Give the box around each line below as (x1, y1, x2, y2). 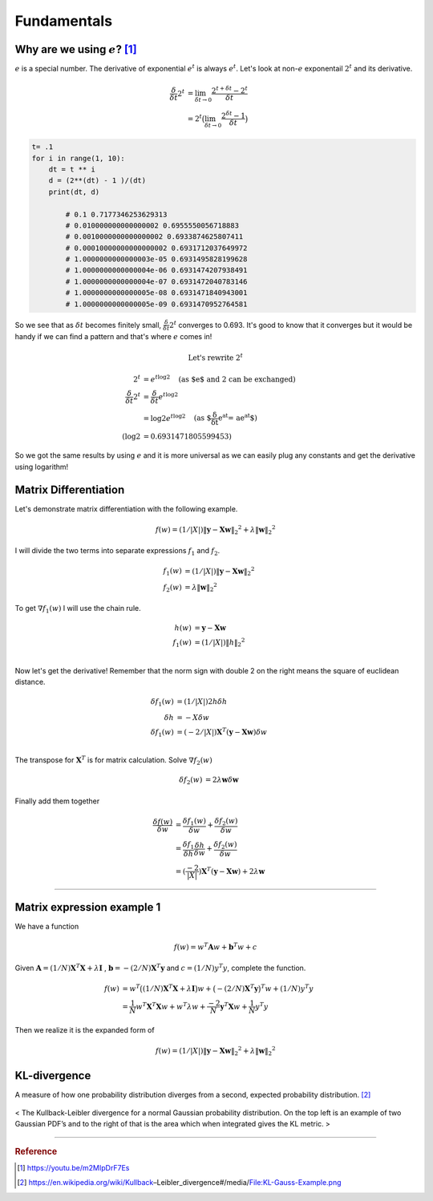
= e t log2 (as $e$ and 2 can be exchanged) (143, 373, 296, 384)
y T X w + (220, 1001, 248, 1011)
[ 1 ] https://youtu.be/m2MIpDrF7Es (17, 1163, 130, 1173)
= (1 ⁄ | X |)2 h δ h (176, 698, 228, 706)
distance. (14, 677, 46, 686)
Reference (14, 1146, 58, 1157)
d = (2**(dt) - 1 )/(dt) (48, 176, 147, 185)
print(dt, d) (48, 187, 100, 196)
